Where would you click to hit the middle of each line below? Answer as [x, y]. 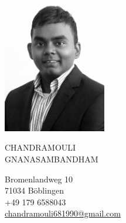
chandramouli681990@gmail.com [63, 213]
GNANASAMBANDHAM [52, 159]
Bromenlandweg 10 [39, 179]
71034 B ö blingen [34, 190]
